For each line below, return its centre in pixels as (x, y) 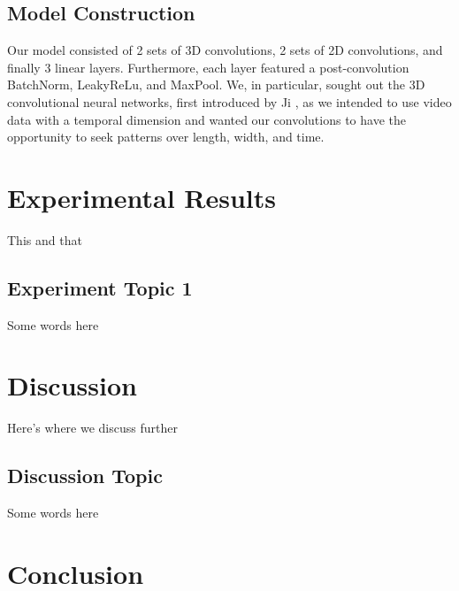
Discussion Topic (85, 476)
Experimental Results (142, 197)
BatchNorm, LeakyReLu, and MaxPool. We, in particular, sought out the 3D (216, 84)
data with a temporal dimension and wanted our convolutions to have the (207, 119)
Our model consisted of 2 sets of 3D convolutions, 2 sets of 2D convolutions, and (225, 50)
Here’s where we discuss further (92, 428)
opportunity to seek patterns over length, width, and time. (166, 137)
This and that (45, 239)
